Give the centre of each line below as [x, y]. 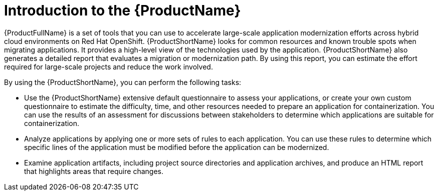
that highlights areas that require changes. [94, 171]
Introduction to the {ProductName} [123, 10]
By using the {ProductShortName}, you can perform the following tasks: [123, 82]
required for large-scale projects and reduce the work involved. [108, 66]
